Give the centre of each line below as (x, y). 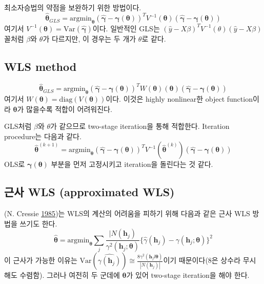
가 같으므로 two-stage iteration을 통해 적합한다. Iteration (140, 126)
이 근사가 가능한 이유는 (41, 260)
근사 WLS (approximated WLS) (89, 192)
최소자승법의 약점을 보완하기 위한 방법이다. (73, 7)
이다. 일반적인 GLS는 (126, 28)
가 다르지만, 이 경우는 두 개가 (89, 38)
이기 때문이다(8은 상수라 (202, 260)
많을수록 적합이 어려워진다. (69, 109)
